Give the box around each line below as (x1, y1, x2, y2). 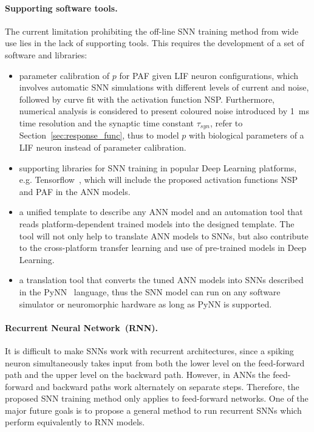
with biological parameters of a (189, 129, 304, 142)
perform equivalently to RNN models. (5, 416, 145, 428)
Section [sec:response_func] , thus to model (19, 129, 179, 142)
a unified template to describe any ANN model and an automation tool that (19, 205, 303, 218)
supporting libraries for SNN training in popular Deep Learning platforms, (19, 161, 297, 174)
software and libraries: (5, 48, 87, 61)
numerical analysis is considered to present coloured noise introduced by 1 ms (19, 105, 309, 117)
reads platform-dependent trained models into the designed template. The (19, 217, 295, 230)
